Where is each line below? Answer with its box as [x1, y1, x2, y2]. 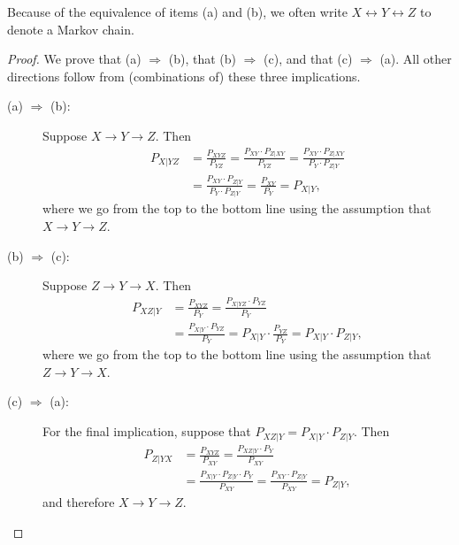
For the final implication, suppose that [42, 422, 251, 441]
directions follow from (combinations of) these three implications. [7, 66, 361, 85]
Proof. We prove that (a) [7, 50, 142, 68]
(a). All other [379, 50, 452, 68]
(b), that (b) [168, 50, 236, 68]
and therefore [42, 492, 115, 510]
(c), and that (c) [264, 50, 353, 68]
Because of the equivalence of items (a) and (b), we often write [7, 3, 348, 20]
